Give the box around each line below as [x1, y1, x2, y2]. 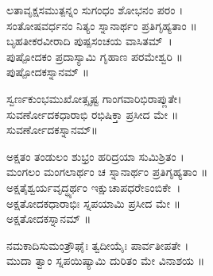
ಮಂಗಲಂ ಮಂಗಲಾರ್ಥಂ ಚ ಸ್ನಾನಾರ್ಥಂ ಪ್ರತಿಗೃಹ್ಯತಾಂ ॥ [6, 163, 208, 180]
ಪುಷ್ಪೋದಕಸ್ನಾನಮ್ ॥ [6, 63, 89, 80]
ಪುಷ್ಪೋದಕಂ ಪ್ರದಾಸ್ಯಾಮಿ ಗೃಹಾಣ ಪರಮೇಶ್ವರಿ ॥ [6, 48, 184, 64]
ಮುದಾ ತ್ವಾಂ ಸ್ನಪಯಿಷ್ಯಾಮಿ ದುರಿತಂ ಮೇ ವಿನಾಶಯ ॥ [6, 252, 205, 269]
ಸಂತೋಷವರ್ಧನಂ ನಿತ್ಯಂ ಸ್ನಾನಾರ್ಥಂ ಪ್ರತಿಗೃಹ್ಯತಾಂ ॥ [6, 17, 197, 33]
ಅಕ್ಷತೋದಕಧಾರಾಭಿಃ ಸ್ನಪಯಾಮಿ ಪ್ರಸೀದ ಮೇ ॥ [6, 194, 181, 211]
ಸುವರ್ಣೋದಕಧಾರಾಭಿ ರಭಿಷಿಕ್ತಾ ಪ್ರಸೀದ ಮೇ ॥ [6, 105, 179, 122]
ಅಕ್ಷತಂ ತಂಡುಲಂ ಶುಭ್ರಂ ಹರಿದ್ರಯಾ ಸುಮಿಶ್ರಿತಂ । [6, 148, 184, 164]
